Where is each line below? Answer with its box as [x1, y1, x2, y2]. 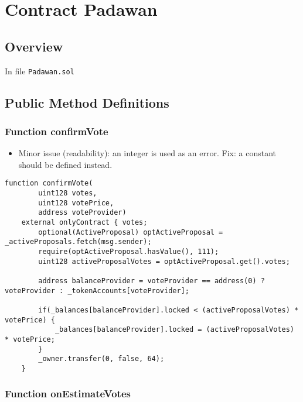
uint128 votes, [38, 189, 97, 198]
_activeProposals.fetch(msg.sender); [5, 238, 152, 246]
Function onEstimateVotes [5, 386, 131, 401]
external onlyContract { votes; [21, 218, 148, 227]
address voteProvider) [38, 208, 127, 217]
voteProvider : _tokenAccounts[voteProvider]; [5, 286, 189, 295]
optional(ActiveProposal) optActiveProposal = [38, 228, 223, 236]
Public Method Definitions [5, 93, 169, 111]
